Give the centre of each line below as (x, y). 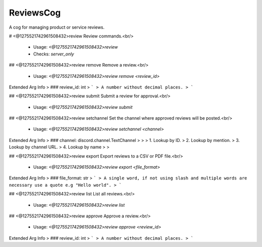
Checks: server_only (54, 54)
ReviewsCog (35, 13)
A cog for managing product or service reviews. (57, 27)
